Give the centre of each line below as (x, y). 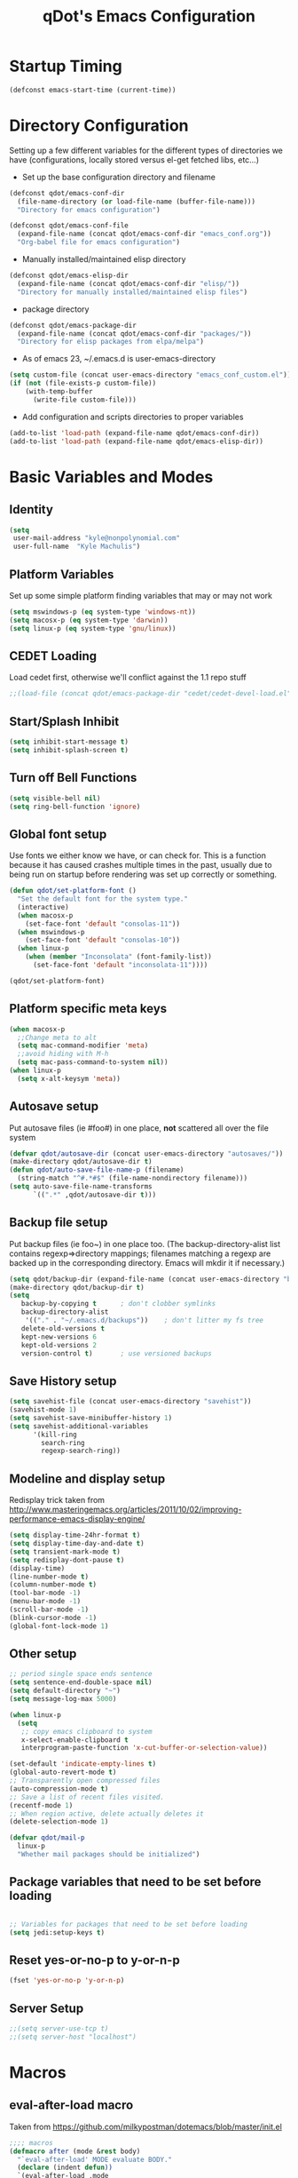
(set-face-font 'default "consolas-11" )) (102, 924)
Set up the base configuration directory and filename (118, 177)
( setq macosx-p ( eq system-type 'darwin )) (89, 620)
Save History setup (63, 1381)
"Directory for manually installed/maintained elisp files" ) (133, 292)
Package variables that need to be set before (135, 1882)
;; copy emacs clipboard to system (86, 1731)
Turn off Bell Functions (73, 778)
